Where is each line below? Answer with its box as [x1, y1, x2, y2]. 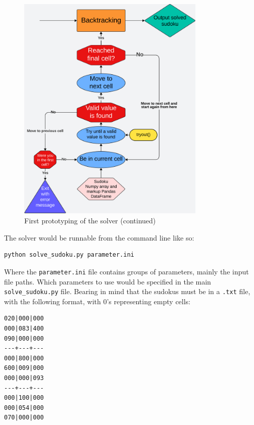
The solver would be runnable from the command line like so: [4, 232, 194, 243]
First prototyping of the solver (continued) [24, 215, 156, 226]
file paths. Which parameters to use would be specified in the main [4, 276, 211, 287]
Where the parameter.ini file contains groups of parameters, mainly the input [4, 266, 249, 276]
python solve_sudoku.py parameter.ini [4, 251, 134, 259]
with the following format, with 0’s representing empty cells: [4, 296, 191, 306]
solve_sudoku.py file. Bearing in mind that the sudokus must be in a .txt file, [4, 286, 250, 297]
